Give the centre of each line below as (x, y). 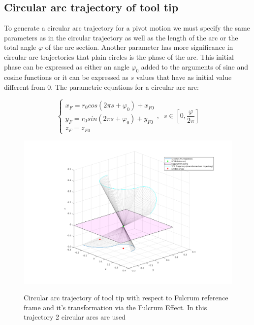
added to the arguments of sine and (195, 66)
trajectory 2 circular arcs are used (75, 317)
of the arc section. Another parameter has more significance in (139, 47)
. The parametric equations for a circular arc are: (125, 87)
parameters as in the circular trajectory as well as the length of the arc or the (121, 37)
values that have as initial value (184, 77)
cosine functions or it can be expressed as (66, 77)
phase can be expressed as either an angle (67, 66)
